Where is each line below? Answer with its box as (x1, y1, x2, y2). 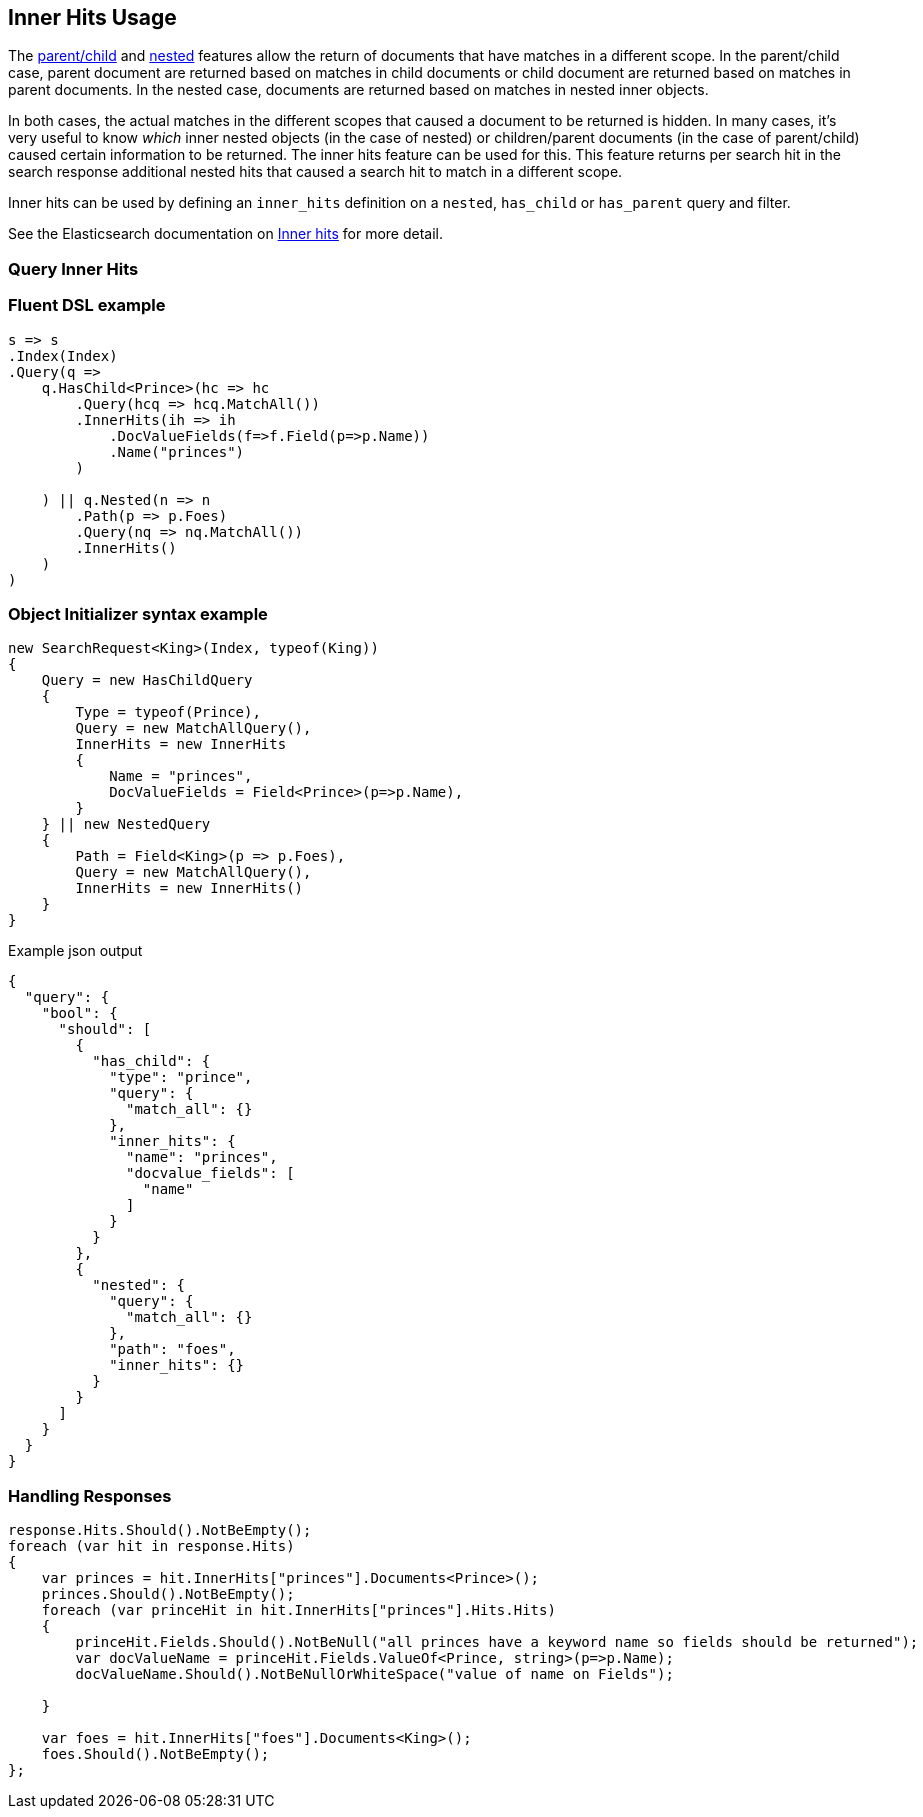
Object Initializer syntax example (8, 603, 268, 624)
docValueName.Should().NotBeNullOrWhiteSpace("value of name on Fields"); (75, 1666, 674, 1683)
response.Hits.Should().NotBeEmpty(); (8, 1522, 312, 1539)
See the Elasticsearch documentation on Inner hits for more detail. (8, 225, 444, 243)
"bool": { (41, 1005, 118, 1022)
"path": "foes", (109, 1341, 236, 1358)
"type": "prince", (109, 1069, 253, 1086)
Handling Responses (8, 1485, 172, 1506)
